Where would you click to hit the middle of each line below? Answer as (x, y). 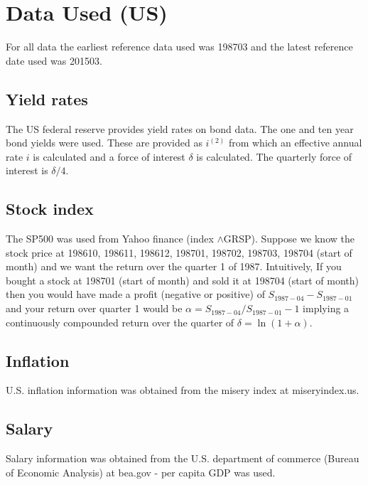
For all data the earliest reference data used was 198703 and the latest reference (179, 47)
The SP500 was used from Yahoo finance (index (110, 239)
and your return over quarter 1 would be (94, 308)
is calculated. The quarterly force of (274, 156)
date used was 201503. (54, 60)
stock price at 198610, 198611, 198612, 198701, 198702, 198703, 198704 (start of (179, 252)
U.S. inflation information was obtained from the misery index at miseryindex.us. (183, 390)
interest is (27, 170)
